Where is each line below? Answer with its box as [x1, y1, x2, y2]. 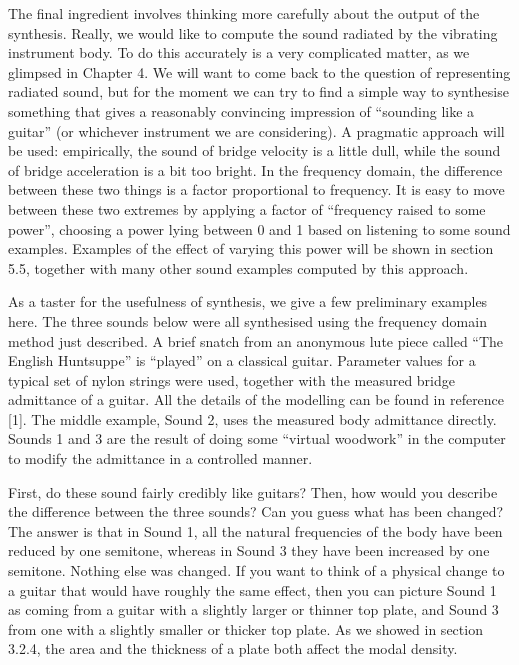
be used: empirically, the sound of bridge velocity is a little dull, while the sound [8, 140, 501, 161]
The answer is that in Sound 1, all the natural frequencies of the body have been [8, 520, 503, 541]
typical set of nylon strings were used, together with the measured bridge [8, 369, 456, 390]
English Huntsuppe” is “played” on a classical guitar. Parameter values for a [8, 350, 476, 371]
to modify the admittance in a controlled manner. [8, 448, 313, 469]
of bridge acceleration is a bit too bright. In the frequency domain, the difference [8, 159, 503, 180]
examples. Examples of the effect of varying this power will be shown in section [8, 238, 494, 259]
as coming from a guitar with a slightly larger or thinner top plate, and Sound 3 [8, 599, 499, 620]
